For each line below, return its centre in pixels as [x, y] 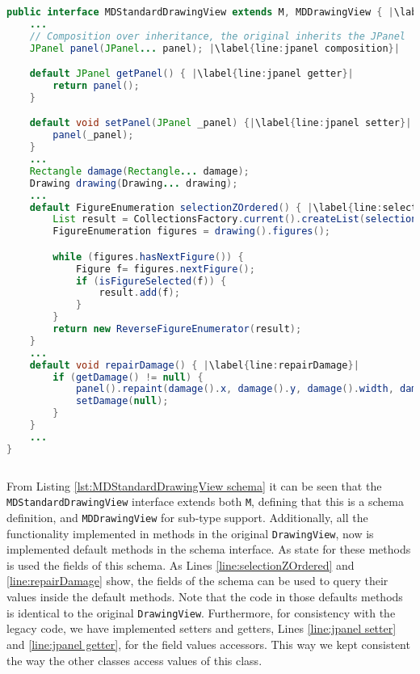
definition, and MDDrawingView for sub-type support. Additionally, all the [187, 517]
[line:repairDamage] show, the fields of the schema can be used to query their [197, 581]
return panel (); [96, 86]
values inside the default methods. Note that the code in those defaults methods [205, 597]
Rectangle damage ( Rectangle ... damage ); [139, 171]
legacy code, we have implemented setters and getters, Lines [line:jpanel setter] [202, 628]
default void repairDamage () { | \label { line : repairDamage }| [194, 365]
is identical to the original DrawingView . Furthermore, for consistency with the [201, 612]
